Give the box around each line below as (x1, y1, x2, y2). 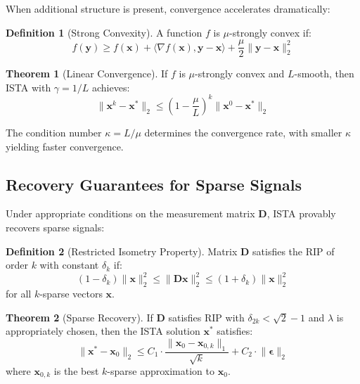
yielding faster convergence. (6, 139, 124, 153)
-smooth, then (294, 66, 354, 81)
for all (6, 286, 32, 300)
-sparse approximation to (107, 364, 215, 378)
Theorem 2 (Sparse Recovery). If (6, 309, 153, 324)
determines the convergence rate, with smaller (144, 124, 342, 139)
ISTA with (6, 79, 51, 94)
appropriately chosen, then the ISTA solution (6, 324, 200, 338)
